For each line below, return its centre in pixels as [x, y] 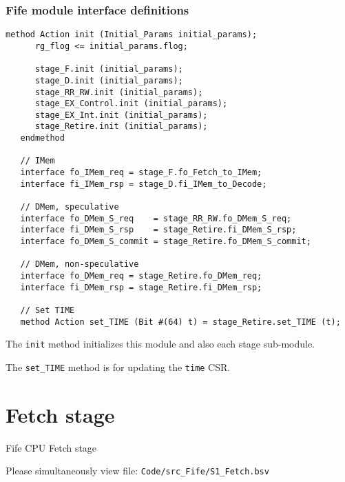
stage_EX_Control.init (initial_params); [131, 104]
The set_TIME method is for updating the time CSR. [118, 366]
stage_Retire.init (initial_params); [121, 127]
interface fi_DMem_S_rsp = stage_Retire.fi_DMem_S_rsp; [158, 230]
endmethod [42, 138]
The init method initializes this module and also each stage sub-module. [160, 344]
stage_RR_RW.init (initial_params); [119, 92]
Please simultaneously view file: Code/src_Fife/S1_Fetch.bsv [137, 471]
